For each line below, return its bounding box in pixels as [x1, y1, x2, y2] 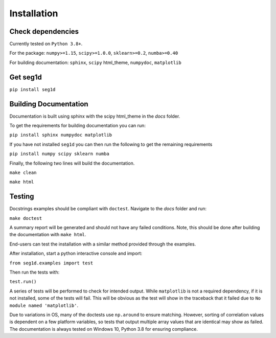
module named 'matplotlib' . [9, 302, 79, 308]
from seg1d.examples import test [9, 260, 94, 266]
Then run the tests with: [9, 269, 60, 276]
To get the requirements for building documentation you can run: [9, 123, 146, 129]
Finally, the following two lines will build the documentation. [9, 160, 135, 166]
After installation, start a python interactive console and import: [9, 251, 143, 257]
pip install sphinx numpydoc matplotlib [9, 132, 112, 138]
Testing [9, 192, 34, 201]
